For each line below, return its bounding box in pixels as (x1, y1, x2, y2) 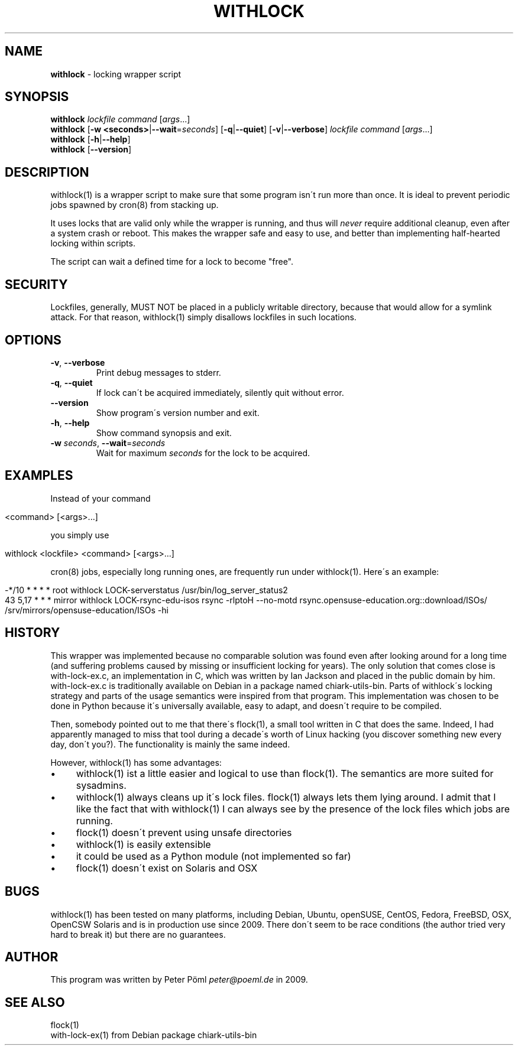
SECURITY (5, 277, 68, 292)
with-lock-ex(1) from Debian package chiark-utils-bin (50, 1030, 257, 1041)
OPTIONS (5, 332, 61, 347)
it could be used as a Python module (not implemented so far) (76, 850, 351, 862)
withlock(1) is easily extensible (76, 838, 211, 850)
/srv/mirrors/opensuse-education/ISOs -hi (5, 604, 169, 615)
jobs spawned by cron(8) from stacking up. (50, 200, 219, 210)
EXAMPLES (5, 468, 73, 483)
